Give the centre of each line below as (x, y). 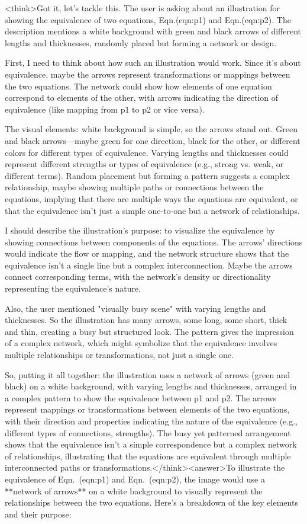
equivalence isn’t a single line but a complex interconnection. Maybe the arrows (149, 265)
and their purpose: (38, 514)
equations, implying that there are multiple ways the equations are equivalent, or (151, 198)
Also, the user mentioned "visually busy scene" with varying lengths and (135, 308)
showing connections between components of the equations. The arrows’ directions (154, 242)
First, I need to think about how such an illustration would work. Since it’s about (153, 63)
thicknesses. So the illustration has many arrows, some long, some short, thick (146, 320)
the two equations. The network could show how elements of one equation (138, 86)
